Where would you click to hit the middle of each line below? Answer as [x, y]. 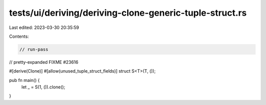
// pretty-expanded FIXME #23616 [44, 62]
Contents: [19, 36]
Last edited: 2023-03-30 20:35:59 [44, 27]
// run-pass [34, 49]
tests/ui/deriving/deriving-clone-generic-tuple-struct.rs [128, 13]
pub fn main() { [24, 80]
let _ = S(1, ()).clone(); [43, 87]
